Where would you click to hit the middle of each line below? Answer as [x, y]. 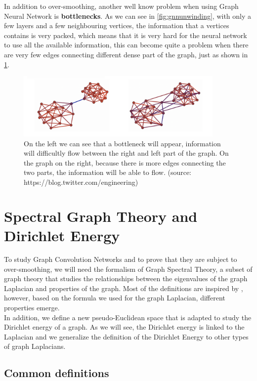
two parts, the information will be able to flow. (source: [107, 172]
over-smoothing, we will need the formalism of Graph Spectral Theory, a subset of [128, 269]
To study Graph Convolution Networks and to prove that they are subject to [121, 259]
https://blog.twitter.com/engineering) [81, 182]
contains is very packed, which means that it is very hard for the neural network [126, 35]
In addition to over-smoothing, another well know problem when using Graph [121, 6]
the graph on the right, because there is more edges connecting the [125, 162]
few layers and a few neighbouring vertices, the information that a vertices [117, 25]
